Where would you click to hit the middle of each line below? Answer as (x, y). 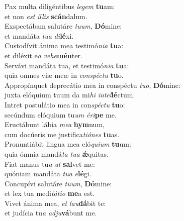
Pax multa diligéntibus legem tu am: (60, 6)
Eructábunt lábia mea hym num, (55, 124)
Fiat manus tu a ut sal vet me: (50, 163)
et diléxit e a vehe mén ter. (43, 55)
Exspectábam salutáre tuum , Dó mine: (63, 26)
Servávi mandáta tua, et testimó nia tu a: (67, 65)
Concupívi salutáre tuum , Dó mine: (58, 183)
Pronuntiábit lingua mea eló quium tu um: (68, 144)
